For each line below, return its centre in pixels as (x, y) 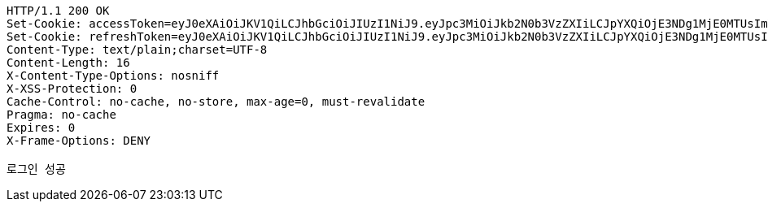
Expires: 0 (41, 128)
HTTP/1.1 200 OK (58, 11)
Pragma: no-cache (61, 115)
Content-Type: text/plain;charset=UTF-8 (137, 50)
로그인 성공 (36, 169)
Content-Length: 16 (68, 63)
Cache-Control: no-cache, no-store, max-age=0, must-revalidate (216, 102)
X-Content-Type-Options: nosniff (113, 76)
